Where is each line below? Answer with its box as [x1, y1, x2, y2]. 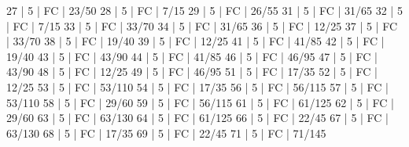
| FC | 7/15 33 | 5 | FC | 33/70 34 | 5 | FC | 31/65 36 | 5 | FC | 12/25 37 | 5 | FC [6, 17, 398, 34]
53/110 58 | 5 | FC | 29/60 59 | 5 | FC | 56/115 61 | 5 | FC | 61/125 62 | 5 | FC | [6, 94, 395, 110]
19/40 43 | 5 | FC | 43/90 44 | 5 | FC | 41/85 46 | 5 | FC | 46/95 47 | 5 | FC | [6, 48, 378, 64]
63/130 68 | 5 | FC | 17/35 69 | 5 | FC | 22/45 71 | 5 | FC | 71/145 [6, 124, 326, 141]
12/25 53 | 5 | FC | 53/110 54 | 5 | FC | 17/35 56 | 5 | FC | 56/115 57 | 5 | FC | [6, 78, 389, 95]
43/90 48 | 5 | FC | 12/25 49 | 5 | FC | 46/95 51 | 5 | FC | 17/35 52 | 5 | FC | [6, 63, 378, 80]
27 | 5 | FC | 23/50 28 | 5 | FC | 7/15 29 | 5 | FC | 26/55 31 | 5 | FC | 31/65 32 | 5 [6, 2, 403, 18]
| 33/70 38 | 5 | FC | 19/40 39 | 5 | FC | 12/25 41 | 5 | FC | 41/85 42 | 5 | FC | [6, 33, 385, 49]
